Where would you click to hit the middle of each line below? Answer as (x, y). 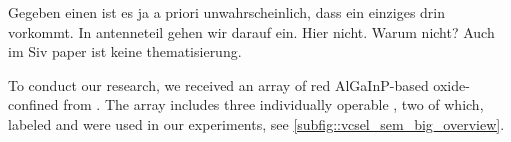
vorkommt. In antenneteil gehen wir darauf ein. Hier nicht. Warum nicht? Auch (251, 31)
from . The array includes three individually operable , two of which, (273, 104)
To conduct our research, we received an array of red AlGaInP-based (218, 84)
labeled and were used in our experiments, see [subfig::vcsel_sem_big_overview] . (256, 123)
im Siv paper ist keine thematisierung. (125, 51)
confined (33, 104)
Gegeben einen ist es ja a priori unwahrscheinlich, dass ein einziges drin (227, 12)
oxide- (451, 84)
